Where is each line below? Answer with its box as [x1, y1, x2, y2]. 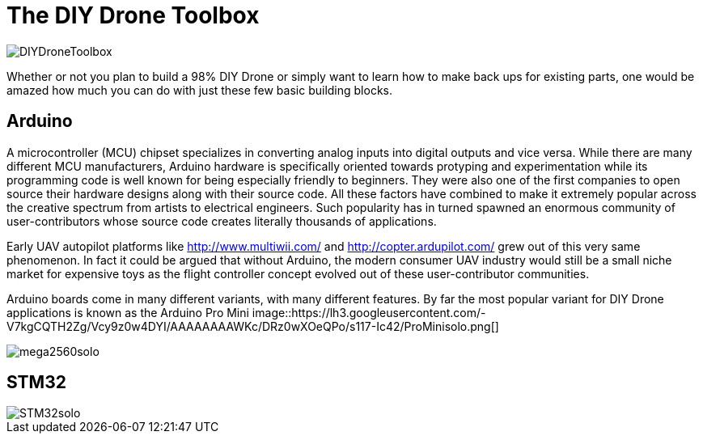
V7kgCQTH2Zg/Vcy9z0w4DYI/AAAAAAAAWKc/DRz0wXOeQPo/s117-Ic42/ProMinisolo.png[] [6, 319, 499, 333]
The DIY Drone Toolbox [6, 2, 260, 29]
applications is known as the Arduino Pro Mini [6, 305, 249, 319]
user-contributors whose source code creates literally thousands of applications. [6, 214, 437, 228]
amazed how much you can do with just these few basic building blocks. [6, 82, 393, 97]
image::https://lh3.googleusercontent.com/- [252, 305, 486, 319]
